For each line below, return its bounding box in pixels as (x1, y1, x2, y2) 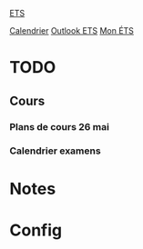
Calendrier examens (9, 144, 102, 157)
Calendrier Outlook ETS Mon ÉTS (9, 25, 135, 35)
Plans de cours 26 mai (9, 120, 109, 133)
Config (9, 220, 62, 240)
